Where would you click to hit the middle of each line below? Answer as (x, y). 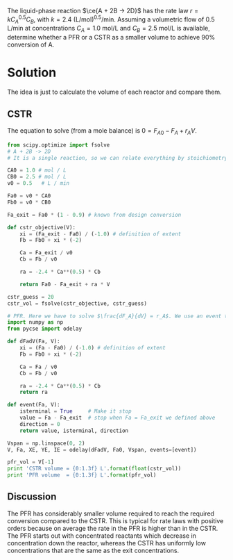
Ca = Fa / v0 (38, 367)
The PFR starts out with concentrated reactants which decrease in (102, 536)
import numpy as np (35, 322)
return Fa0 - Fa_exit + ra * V (65, 284)
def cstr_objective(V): (42, 227)
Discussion (32, 497)
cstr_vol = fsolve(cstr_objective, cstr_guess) (77, 303)
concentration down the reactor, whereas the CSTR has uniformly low (107, 543)
